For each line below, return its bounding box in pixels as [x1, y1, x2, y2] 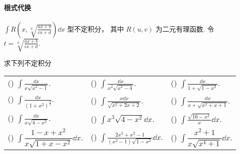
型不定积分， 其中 [67, 23, 124, 34]
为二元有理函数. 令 [155, 23, 214, 34]
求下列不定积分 [4, 58, 51, 68]
